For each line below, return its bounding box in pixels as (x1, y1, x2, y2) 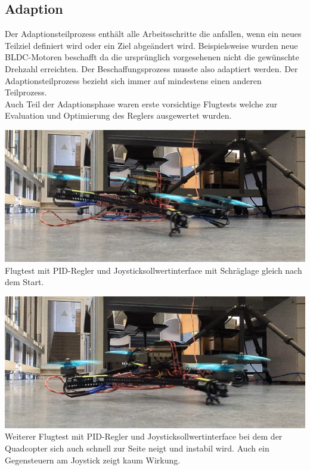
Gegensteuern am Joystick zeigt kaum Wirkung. (5, 453, 181, 466)
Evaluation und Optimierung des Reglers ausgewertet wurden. (5, 109, 232, 122)
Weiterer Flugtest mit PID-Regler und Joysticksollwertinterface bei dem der (5, 430, 283, 443)
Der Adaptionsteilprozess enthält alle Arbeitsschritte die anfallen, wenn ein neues (5, 27, 302, 40)
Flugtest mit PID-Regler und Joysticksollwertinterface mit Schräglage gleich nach (5, 264, 302, 276)
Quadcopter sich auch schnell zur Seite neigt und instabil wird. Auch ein (5, 442, 269, 454)
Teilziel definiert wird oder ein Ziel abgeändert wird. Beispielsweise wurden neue (5, 39, 298, 51)
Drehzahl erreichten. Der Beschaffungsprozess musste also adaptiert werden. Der (5, 62, 298, 75)
